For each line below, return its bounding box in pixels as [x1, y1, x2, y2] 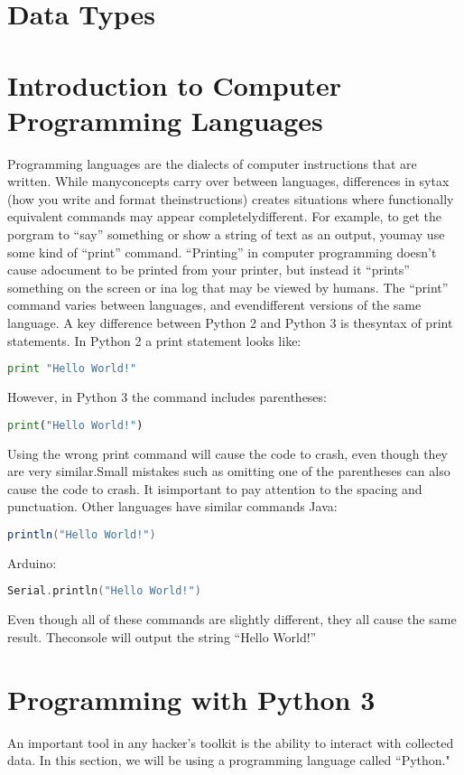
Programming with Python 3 [7, 680, 376, 717]
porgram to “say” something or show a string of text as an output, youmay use [7, 225, 445, 244]
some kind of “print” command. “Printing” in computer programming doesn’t [7, 242, 437, 261]
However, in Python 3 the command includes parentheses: [7, 387, 327, 406]
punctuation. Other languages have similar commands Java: [7, 497, 338, 516]
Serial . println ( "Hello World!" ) [7, 584, 201, 598]
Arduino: [7, 553, 57, 572]
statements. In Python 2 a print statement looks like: [7, 331, 302, 350]
